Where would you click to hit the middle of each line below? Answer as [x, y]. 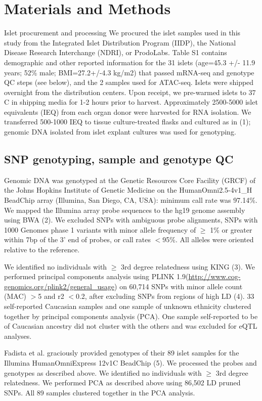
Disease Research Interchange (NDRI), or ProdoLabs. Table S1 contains [116, 52]
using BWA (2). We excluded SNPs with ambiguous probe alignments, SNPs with [131, 220]
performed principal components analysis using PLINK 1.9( [96, 276]
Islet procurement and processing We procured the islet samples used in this [122, 33]
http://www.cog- [214, 276]
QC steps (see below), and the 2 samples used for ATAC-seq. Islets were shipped [129, 82]
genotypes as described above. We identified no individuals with [103, 372]
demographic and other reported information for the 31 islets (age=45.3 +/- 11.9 [130, 62]
